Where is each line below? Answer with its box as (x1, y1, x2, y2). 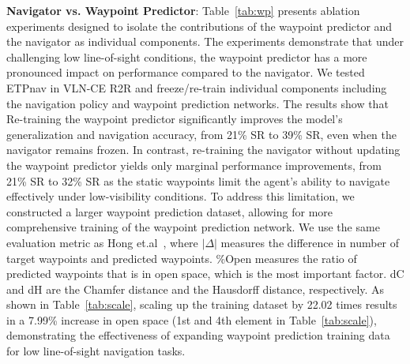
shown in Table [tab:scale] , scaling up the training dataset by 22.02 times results (6, 296, 397, 313)
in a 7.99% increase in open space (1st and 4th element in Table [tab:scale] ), (6, 311, 377, 328)
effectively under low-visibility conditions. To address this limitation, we (6, 188, 355, 205)
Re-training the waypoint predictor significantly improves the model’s (6, 111, 343, 127)
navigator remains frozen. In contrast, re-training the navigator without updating (6, 141, 401, 158)
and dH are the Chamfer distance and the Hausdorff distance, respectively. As (6, 280, 385, 297)
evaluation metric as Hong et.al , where (6, 234, 198, 250)
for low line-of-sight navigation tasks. (6, 343, 186, 359)
